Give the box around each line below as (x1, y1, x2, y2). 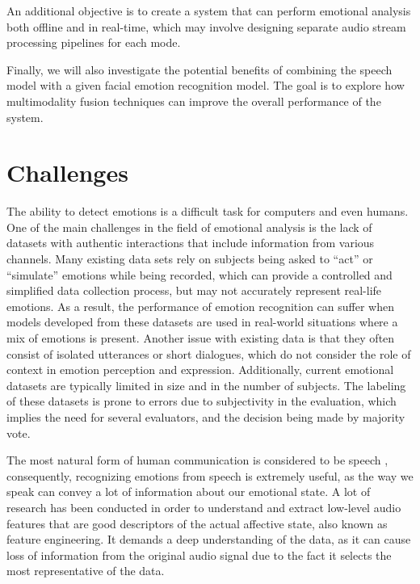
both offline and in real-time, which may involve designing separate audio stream (6, 18, 406, 35)
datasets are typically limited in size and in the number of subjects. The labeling (6, 376, 406, 393)
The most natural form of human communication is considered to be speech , (6, 452, 388, 468)
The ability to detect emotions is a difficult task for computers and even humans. (6, 203, 409, 220)
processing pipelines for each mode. (6, 34, 181, 51)
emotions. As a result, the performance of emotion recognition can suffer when (6, 297, 394, 314)
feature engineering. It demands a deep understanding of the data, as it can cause (6, 531, 411, 548)
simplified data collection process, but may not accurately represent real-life (6, 282, 382, 299)
